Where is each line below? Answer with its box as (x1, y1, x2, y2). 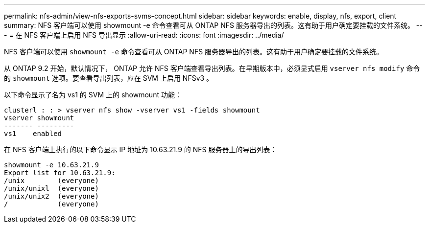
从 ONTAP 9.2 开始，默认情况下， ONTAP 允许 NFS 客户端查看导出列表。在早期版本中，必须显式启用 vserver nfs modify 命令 (4, 64, 420, 72)
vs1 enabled (4, 130, 62, 137)
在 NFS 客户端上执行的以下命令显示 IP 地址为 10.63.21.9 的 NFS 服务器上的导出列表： (4, 145, 277, 154)
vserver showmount (4, 114, 74, 122)
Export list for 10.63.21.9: (4, 169, 116, 177)
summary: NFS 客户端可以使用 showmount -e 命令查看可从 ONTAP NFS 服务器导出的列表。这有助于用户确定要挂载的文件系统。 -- (4, 21, 423, 29)
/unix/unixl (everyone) (4, 184, 99, 192)
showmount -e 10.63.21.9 (4, 161, 99, 169)
